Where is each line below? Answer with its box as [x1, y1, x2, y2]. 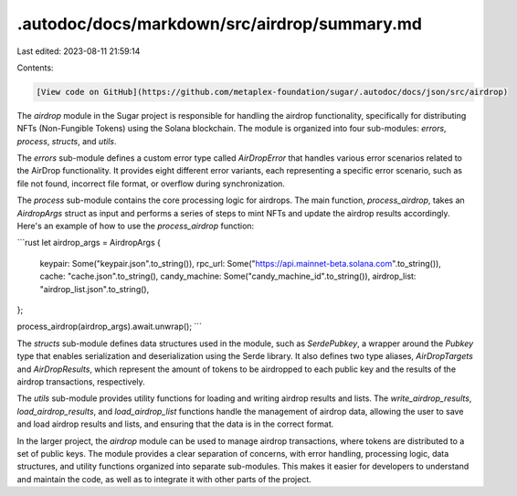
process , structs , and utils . [16, 135, 117, 146]
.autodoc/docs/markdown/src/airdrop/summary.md [16, 14, 423, 34]
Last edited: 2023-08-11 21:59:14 [16, 46, 141, 57]
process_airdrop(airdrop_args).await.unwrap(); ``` [16, 321, 203, 332]
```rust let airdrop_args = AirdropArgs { [16, 237, 162, 248]
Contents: [16, 62, 54, 73]
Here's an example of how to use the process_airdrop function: [16, 220, 255, 232]
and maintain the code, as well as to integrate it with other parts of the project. [16, 473, 312, 484]
